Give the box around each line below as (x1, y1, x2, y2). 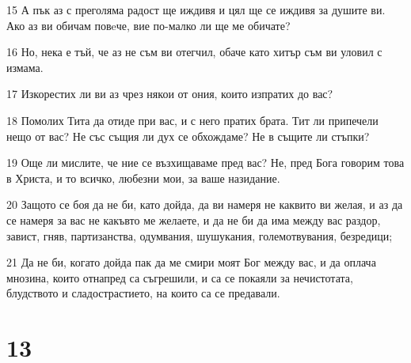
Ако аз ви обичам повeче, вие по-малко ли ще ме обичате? (6, 17, 291, 33)
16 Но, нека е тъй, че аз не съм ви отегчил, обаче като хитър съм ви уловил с (6, 43, 382, 60)
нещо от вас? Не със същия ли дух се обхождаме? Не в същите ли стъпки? (6, 127, 370, 144)
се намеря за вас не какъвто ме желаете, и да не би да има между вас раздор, (6, 211, 381, 228)
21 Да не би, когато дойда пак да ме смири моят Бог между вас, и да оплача (6, 254, 376, 270)
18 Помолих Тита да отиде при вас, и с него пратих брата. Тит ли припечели (6, 112, 379, 128)
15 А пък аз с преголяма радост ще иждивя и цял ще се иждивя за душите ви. (6, 2, 386, 17)
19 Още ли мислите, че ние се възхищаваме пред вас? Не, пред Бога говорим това (6, 154, 405, 171)
